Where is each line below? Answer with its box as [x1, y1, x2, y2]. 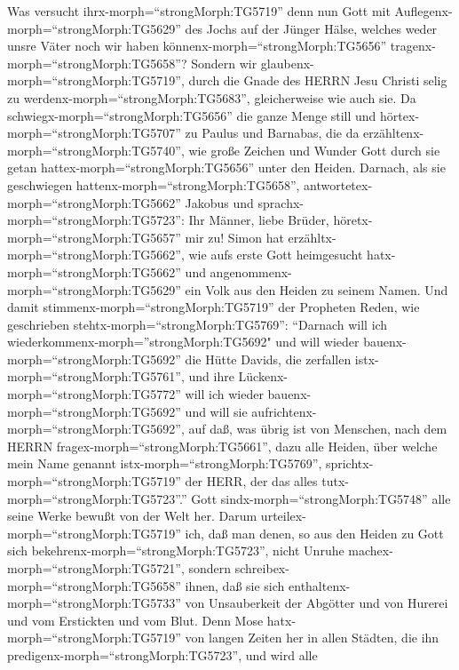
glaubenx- [260, 53, 314, 72]
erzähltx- [288, 227, 336, 246]
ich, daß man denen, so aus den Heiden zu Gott [185, 523, 444, 542]
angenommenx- [210, 262, 292, 281]
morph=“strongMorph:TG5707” [7, 124, 181, 142]
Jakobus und [185, 193, 254, 211]
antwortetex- [304, 175, 373, 194]
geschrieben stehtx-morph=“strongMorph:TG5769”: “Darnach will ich [7, 315, 388, 333]
